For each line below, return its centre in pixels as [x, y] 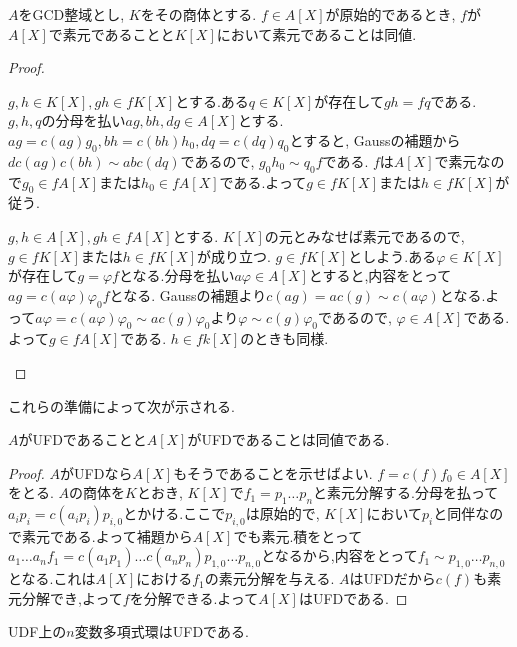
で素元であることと [111, 33]
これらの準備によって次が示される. [121, 405]
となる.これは [52, 578]
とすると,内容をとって [380, 275]
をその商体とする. [198, 14]
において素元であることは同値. [316, 33]
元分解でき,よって [65, 597]
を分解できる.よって [194, 597]
